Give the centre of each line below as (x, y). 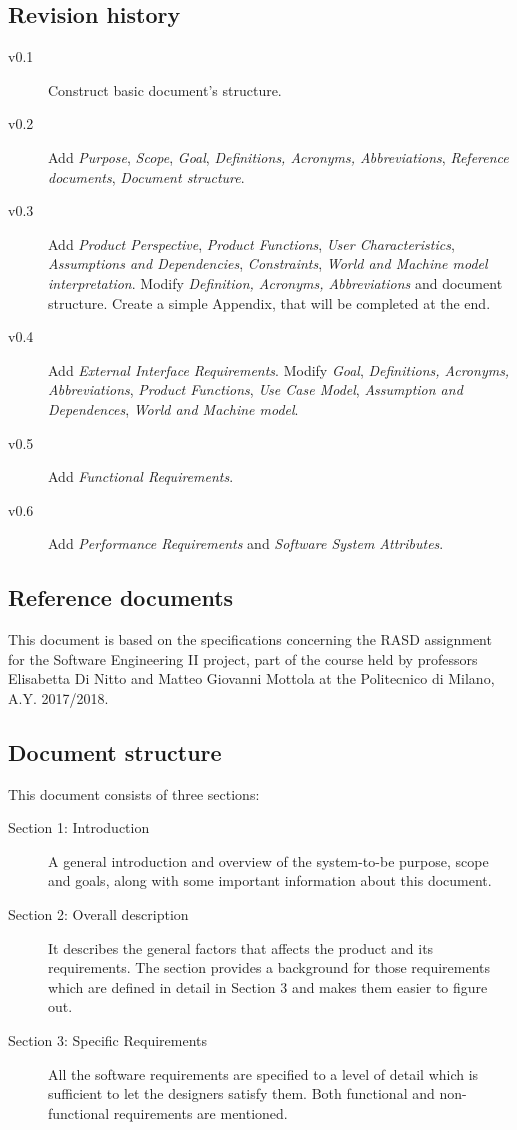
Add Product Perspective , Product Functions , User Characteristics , (251, 243)
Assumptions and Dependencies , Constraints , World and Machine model (268, 263)
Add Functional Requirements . (141, 476)
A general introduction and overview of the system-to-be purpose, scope (268, 860)
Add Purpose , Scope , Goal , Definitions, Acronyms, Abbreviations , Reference (278, 156)
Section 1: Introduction (79, 827)
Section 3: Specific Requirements (108, 1040)
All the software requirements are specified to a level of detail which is (263, 1073)
